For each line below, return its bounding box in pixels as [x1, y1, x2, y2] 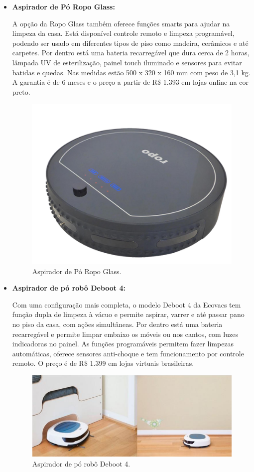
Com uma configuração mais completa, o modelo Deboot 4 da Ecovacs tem [12, 299, 241, 310]
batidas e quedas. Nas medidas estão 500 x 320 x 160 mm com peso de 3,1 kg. [12, 67, 251, 77]
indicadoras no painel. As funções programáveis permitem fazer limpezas [12, 338, 234, 349]
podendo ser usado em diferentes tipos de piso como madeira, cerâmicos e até [12, 37, 249, 48]
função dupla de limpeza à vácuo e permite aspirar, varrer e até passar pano [12, 309, 245, 319]
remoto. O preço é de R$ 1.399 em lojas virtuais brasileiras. [12, 358, 194, 368]
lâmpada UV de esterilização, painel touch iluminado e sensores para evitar [12, 57, 242, 67]
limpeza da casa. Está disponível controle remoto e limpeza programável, [12, 28, 235, 38]
